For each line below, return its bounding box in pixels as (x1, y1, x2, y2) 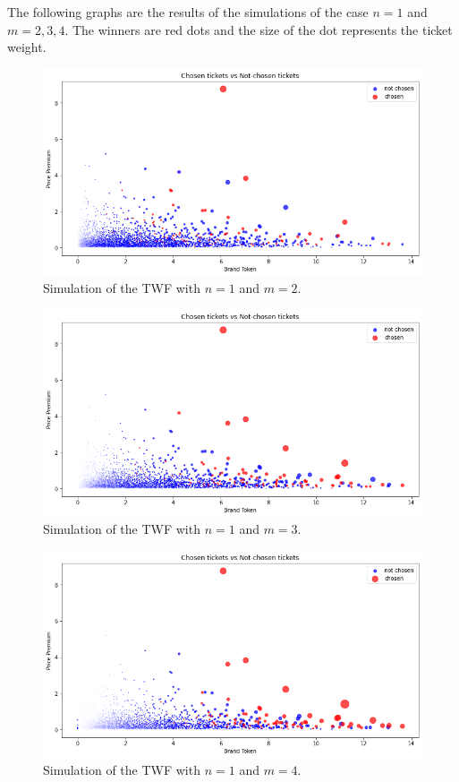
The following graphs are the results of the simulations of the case (7, 3, 369, 21)
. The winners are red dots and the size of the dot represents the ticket (64, 20, 453, 39)
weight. (7, 38, 47, 56)
